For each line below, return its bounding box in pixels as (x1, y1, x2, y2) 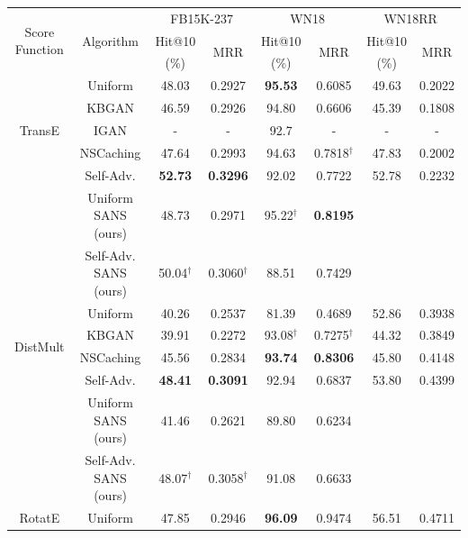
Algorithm (82, 31, 139, 50)
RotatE (19, 508, 60, 526)
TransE (19, 120, 59, 139)
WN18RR (383, 8, 437, 27)
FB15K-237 (170, 8, 233, 27)
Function (14, 40, 64, 59)
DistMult (14, 336, 65, 355)
